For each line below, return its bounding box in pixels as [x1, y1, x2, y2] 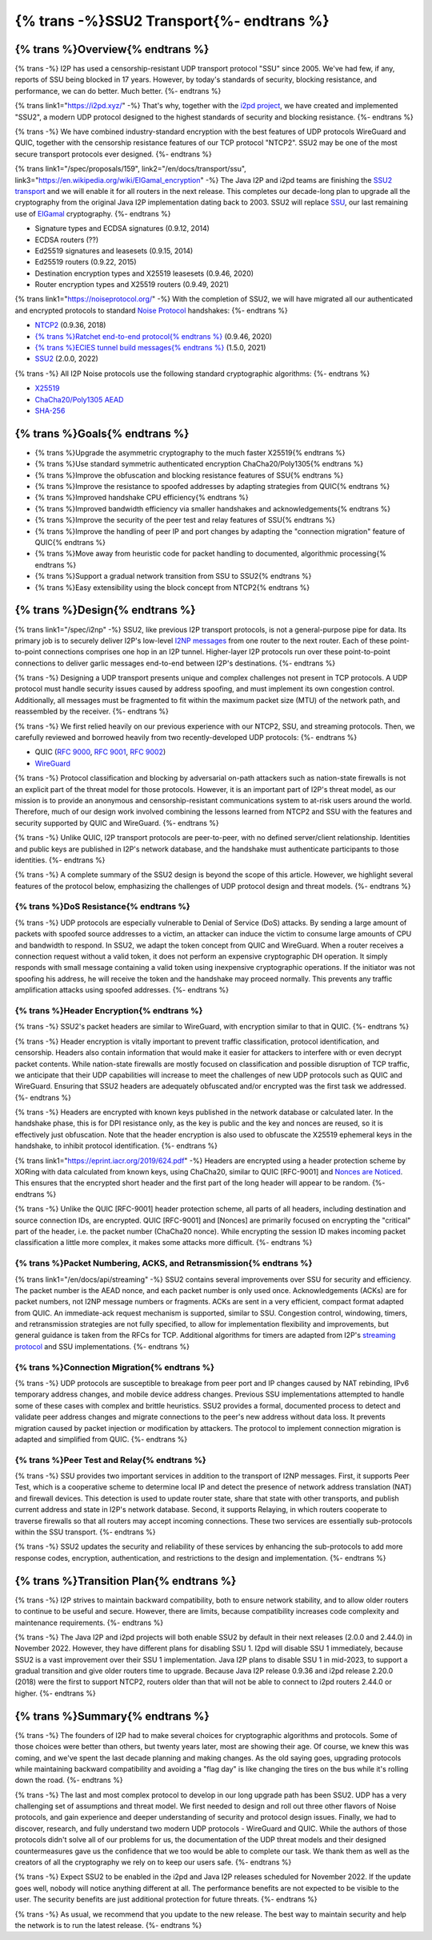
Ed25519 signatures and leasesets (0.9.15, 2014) [34, 245, 194, 256]
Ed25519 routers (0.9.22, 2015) [34, 257, 137, 267]
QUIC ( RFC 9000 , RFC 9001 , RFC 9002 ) [34, 747, 166, 757]
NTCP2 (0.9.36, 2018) [34, 321, 106, 330]
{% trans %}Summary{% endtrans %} [14, 1709, 210, 1723]
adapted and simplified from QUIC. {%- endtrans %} [14, 1434, 188, 1444]
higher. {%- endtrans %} [14, 1688, 96, 1698]
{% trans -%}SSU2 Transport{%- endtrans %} [14, 12, 330, 30]
